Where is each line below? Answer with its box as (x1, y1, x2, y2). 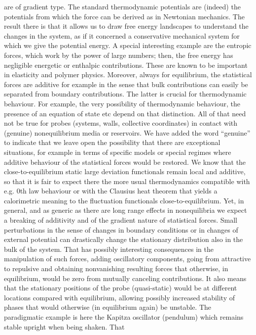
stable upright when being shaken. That (4, 321, 125, 332)
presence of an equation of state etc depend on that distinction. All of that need (4, 108, 246, 118)
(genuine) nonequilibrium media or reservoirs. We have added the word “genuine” (4, 127, 251, 138)
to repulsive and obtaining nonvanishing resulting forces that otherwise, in (4, 263, 228, 274)
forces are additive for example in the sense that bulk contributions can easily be (4, 79, 248, 89)
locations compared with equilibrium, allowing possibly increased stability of (4, 292, 235, 302)
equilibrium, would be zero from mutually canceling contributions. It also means (4, 273, 247, 283)
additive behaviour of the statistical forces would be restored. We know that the (4, 156, 246, 167)
